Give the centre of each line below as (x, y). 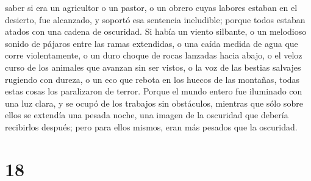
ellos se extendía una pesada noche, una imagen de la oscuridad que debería (147, 115)
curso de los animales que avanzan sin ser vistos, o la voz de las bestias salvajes (153, 67)
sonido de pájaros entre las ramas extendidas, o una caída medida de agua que (152, 43)
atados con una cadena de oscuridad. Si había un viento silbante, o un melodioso (156, 31)
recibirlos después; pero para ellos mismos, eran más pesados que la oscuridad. (151, 126)
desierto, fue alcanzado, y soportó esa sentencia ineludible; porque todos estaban (155, 19)
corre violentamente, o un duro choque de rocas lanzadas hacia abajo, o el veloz (154, 55)
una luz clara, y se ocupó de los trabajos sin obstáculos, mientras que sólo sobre (154, 103)
